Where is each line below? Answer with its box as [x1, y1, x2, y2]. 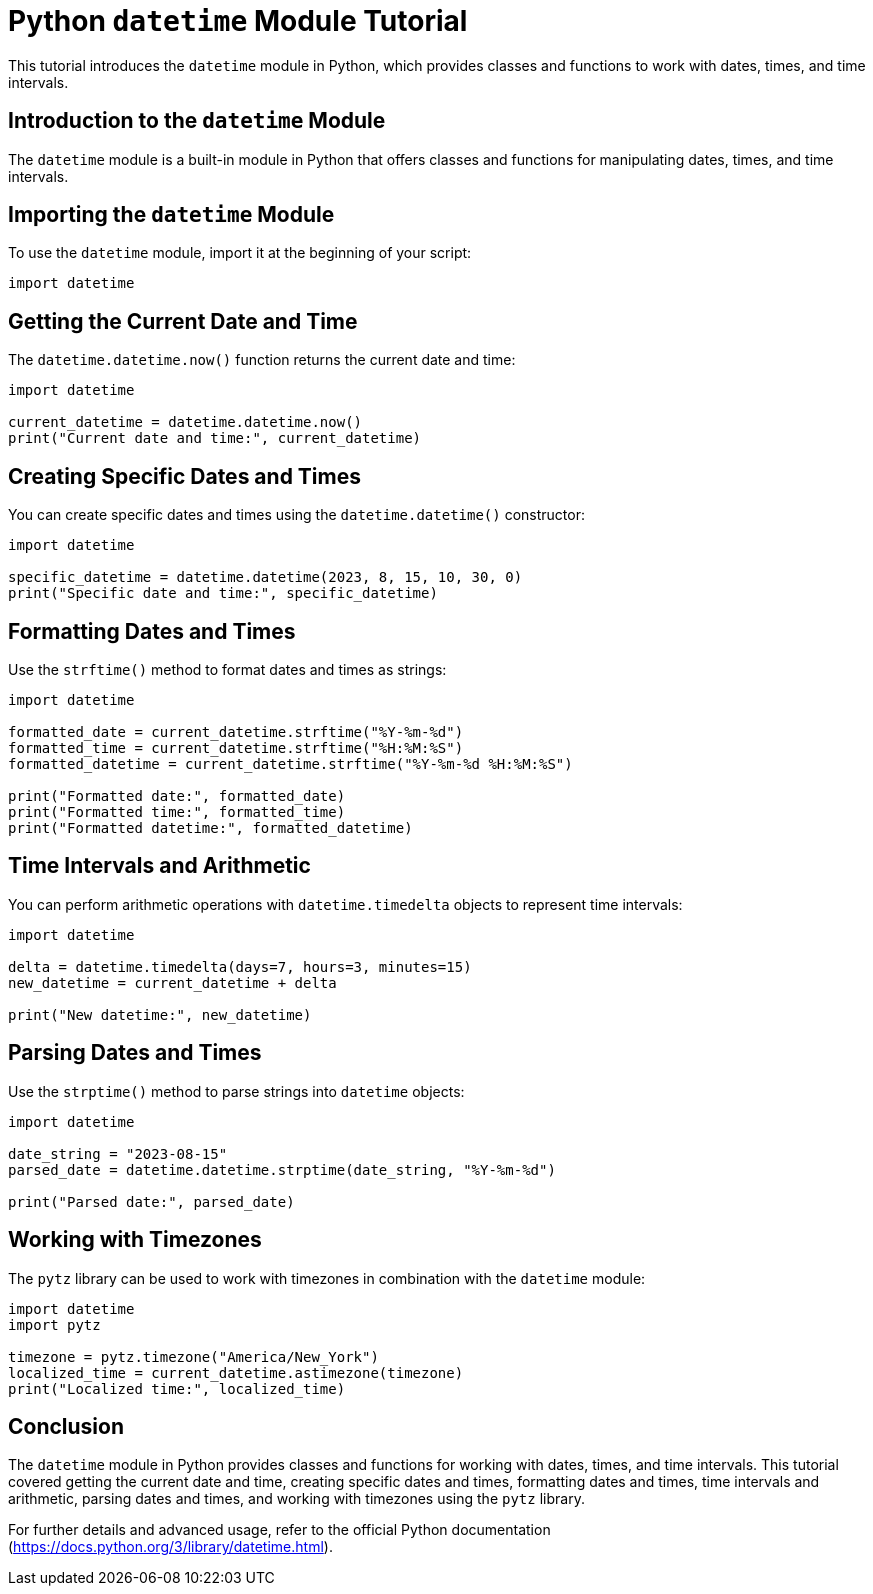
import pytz [8, 1316, 101, 1333]
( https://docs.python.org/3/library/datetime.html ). [8, 1538, 333, 1556]
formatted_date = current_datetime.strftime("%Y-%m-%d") [8, 723, 464, 740]
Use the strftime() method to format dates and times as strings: [8, 660, 447, 678]
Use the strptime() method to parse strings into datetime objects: [8, 1082, 465, 1100]
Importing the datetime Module [8, 202, 335, 228]
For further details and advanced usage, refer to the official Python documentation [8, 1521, 551, 1539]
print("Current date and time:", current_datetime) [8, 430, 422, 447]
